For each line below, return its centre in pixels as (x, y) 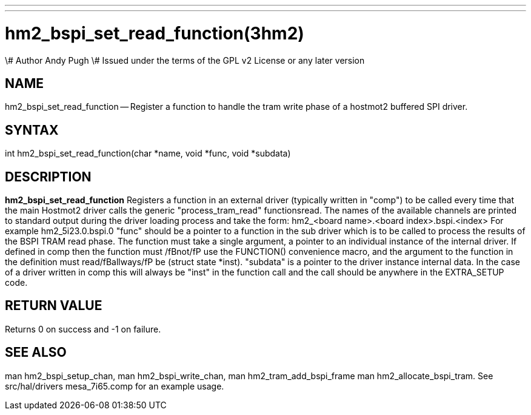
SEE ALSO (36, 353)
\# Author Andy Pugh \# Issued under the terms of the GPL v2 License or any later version (185, 60)
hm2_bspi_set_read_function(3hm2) (155, 33)
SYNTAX (32, 130)
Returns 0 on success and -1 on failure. (83, 329)
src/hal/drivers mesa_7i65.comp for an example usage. (115, 386)
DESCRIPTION (48, 177)
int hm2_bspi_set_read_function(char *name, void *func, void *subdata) (148, 154)
